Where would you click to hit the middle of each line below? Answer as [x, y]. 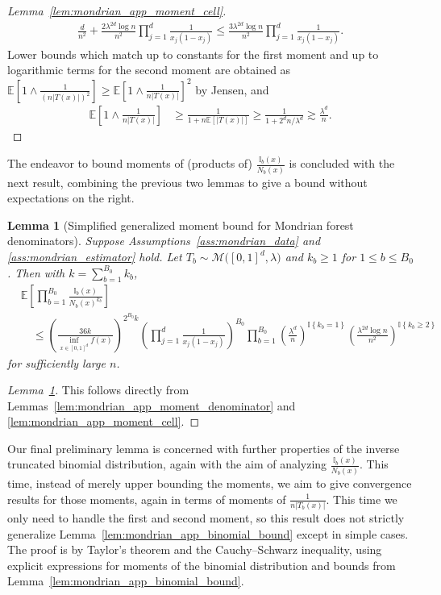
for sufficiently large [56, 362]
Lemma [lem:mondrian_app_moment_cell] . [117, 10]
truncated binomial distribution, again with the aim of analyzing [167, 464]
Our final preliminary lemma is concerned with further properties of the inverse [204, 448]
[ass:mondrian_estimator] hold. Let [95, 256]
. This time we [362, 499]
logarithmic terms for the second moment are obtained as [149, 70]
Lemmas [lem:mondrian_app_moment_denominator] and [152, 405]
